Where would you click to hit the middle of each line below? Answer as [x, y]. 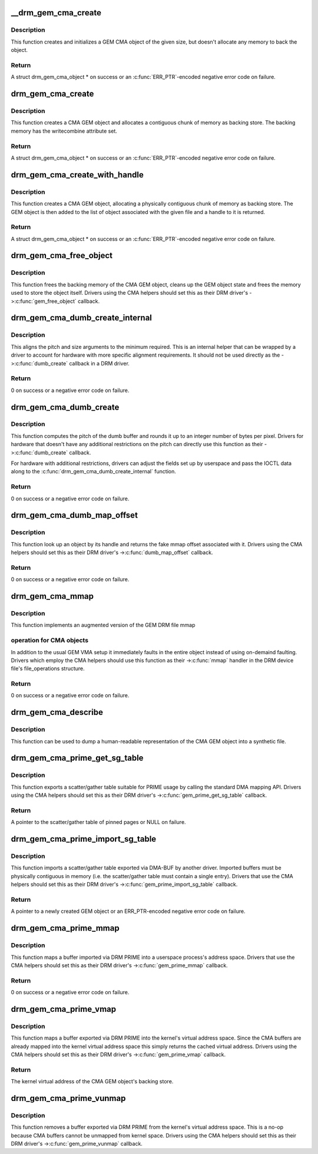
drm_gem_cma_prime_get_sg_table [77, 758]
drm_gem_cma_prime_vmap [64, 1009]
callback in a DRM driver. [99, 363]
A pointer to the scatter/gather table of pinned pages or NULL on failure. [98, 822]
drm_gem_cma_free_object [62, 255]
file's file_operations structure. [48, 668]
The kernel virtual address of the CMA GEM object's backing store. [92, 1082]
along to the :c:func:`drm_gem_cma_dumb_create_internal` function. [93, 472]
